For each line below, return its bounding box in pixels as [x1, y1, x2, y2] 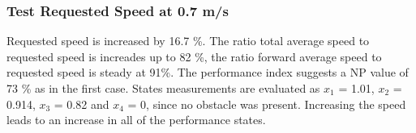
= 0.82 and [54, 95, 109, 112]
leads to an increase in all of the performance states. [6, 111, 266, 128]
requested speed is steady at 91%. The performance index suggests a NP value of [6, 64, 409, 81]
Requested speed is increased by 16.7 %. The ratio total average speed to [6, 32, 370, 49]
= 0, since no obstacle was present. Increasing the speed [127, 95, 406, 112]
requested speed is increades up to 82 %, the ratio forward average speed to [6, 48, 382, 64]
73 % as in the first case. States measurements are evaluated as [6, 80, 320, 96]
